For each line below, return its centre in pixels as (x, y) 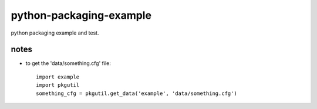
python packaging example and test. (55, 33)
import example (58, 77)
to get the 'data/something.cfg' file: (68, 63)
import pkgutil (58, 85)
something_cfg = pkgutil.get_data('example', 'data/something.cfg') (136, 93)
